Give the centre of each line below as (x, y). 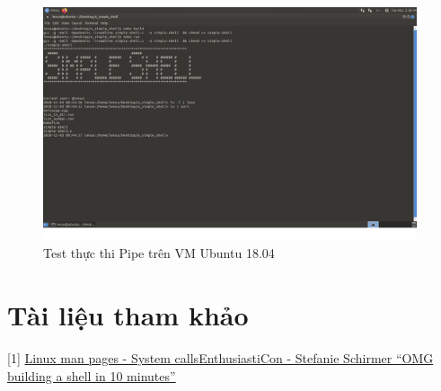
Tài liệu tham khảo (128, 315)
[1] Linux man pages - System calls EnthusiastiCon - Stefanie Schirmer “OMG (220, 358)
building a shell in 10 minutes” (92, 375)
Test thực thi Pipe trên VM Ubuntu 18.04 (159, 253)
